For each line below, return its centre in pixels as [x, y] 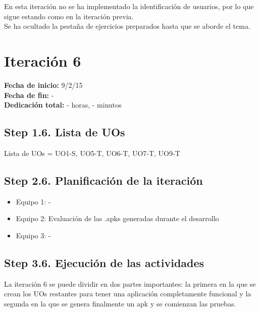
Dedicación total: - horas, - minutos [63, 105]
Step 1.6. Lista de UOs [65, 132]
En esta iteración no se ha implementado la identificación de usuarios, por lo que [129, 6]
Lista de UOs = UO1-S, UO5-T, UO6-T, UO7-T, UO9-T [92, 153]
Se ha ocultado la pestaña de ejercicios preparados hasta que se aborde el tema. [127, 26]
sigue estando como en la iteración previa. [69, 16]
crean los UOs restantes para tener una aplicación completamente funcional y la [128, 294]
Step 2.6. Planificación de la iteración [103, 180]
